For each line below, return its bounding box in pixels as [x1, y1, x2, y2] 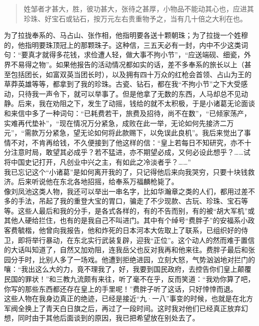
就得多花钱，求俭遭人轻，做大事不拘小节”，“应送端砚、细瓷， [42, 49, 244, 60]
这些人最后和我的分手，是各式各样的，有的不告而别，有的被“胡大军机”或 [17, 205, 255, 216]
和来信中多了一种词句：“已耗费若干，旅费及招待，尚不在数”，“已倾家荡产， [4, 108, 251, 118]
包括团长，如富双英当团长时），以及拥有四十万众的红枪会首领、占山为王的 [10, 69, 252, 79]
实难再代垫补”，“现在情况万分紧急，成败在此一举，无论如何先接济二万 [4, 117, 234, 128]
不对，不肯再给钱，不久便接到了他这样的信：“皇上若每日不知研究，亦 [10, 137, 238, 147]
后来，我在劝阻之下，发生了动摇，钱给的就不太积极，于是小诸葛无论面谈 [17, 98, 255, 109]
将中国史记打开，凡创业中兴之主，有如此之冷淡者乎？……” [4, 156, 191, 167]
